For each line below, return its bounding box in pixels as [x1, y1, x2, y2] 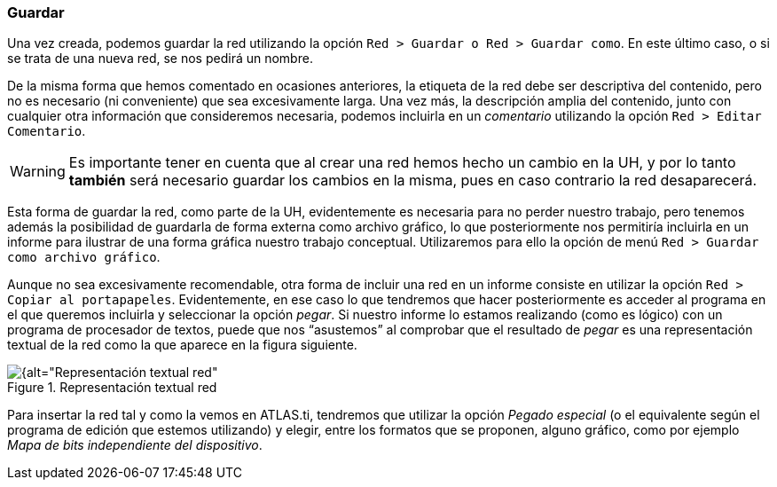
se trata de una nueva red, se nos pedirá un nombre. [7, 51, 313, 67]
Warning [10, 162, 66, 181]
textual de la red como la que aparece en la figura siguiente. [7, 337, 357, 353]
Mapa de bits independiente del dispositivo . [7, 437, 263, 453]
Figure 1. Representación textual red [7, 380, 217, 396]
